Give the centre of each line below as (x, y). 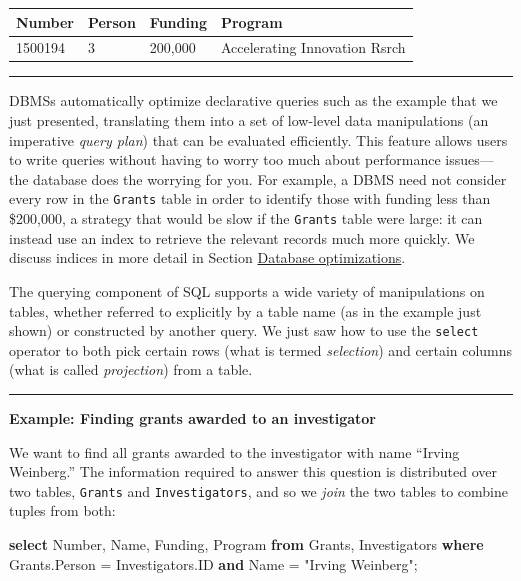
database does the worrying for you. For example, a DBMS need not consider (270, 178)
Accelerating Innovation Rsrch (313, 47)
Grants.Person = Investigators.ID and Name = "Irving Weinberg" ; (213, 563)
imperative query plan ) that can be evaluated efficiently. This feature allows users (258, 139)
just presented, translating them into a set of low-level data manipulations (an (249, 120)
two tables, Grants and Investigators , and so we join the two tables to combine (258, 490)
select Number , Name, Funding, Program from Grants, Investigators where (246, 543)
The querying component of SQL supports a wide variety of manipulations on (247, 290)
